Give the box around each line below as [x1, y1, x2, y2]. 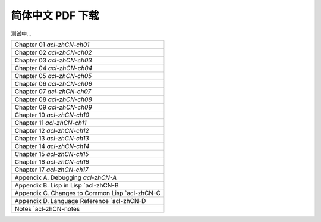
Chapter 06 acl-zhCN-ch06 [14, 79, 92, 87]
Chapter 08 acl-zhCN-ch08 [14, 95, 92, 104]
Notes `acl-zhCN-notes [14, 204, 80, 212]
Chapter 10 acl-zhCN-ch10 [14, 111, 89, 119]
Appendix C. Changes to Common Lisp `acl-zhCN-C [14, 189, 160, 197]
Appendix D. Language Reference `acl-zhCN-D [14, 196, 146, 205]
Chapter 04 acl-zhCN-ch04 [14, 64, 93, 72]
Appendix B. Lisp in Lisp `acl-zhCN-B [14, 181, 119, 189]
